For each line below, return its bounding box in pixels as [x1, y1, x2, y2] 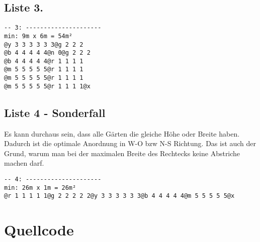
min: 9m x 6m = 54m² [4, 32, 73, 40]
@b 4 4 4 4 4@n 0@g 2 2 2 [4, 49, 91, 57]
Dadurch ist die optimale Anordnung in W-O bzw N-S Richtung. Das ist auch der [4, 138, 256, 149]
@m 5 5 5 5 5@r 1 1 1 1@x [4, 82, 91, 90]
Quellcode [4, 219, 74, 240]
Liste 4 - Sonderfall [4, 104, 106, 120]
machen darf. [4, 158, 44, 168]
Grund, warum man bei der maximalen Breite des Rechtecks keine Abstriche [4, 148, 240, 158]
